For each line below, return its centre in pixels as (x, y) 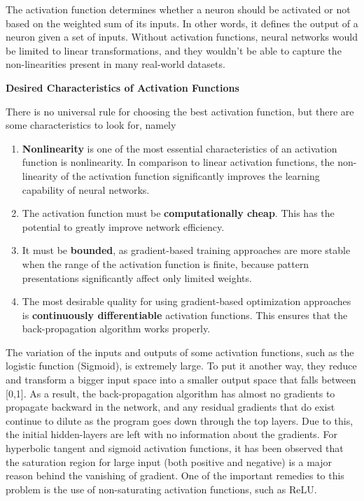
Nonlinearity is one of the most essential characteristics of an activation (180, 148)
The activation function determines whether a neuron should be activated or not (178, 9)
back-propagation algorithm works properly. (116, 329)
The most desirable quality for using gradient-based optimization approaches (187, 301)
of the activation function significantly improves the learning (190, 175)
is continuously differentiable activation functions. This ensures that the (185, 315)
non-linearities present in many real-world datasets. (115, 64)
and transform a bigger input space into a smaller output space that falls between (181, 380)
